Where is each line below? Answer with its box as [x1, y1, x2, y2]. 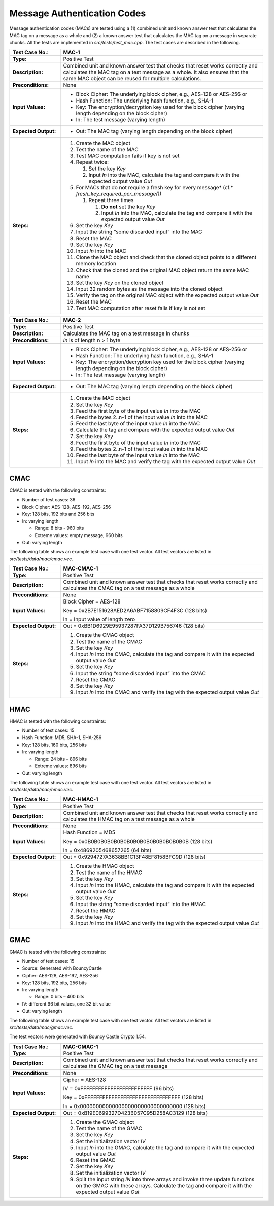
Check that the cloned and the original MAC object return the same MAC [76, 266, 249, 274]
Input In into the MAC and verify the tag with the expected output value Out [76, 458, 256, 465]
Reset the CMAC [76, 676, 116, 683]
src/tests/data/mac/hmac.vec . [9, 787, 74, 793]
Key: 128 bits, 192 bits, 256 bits [22, 980, 87, 986]
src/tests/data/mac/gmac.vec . [9, 1024, 74, 1030]
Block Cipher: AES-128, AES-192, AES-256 [22, 504, 111, 510]
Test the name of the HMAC [76, 868, 142, 876]
